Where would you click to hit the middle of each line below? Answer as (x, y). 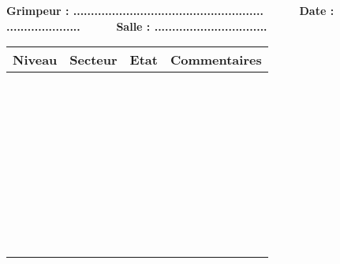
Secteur (93, 60)
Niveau (35, 60)
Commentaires (216, 60)
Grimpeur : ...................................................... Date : (170, 10)
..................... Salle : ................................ (137, 26)
